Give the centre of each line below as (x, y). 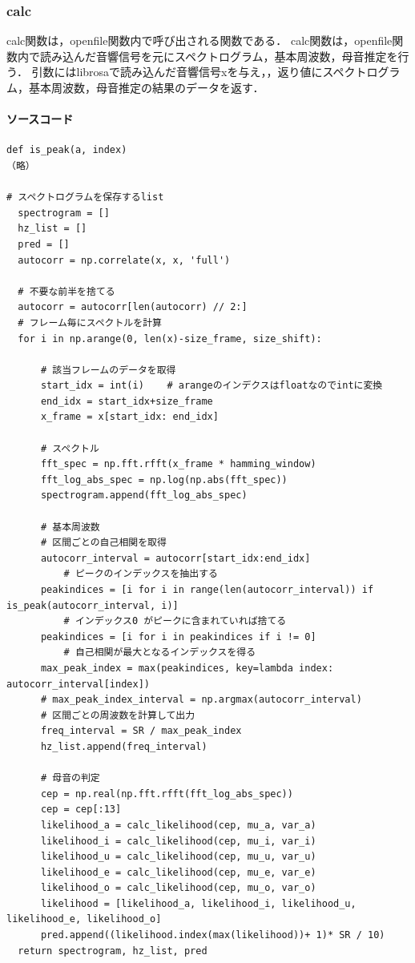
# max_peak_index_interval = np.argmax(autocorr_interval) (201, 700)
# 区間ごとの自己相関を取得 (103, 543)
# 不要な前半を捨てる (66, 291)
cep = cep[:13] (81, 810)
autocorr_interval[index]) (78, 684)
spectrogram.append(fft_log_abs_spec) (144, 496)
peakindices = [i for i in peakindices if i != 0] (178, 637)
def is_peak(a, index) (67, 150)
